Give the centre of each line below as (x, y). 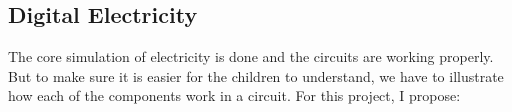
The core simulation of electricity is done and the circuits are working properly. (251, 56)
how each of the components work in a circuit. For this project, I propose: (234, 95)
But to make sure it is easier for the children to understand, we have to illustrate (256, 75)
